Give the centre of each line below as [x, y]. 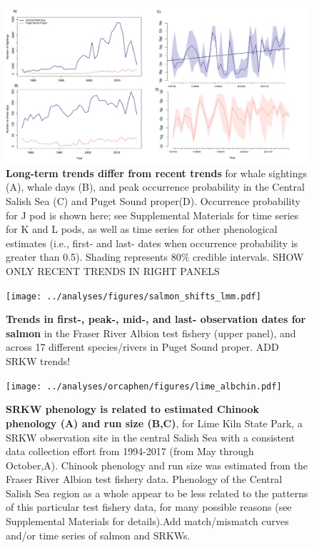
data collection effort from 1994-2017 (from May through [130, 451]
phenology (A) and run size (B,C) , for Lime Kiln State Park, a [154, 423]
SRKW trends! [38, 361]
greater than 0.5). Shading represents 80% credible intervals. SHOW [155, 257]
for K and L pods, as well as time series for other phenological [142, 229]
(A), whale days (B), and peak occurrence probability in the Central [155, 187]
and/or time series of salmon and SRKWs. [98, 535]
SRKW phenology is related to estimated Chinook [133, 409]
